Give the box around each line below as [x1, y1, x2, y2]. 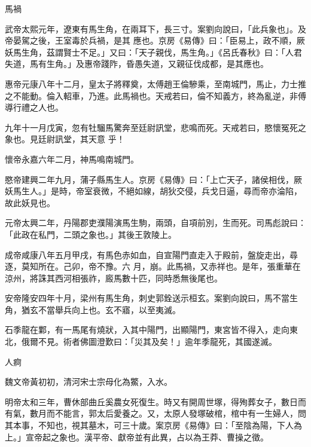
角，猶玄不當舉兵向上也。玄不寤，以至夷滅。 [5, 303, 181, 316]
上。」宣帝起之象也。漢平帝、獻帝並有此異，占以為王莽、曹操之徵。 [5, 430, 269, 443]
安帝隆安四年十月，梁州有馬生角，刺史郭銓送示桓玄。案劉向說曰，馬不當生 [5, 292, 298, 304]
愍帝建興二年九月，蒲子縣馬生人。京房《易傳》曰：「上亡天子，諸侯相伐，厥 [5, 173, 302, 185]
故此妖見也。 [5, 196, 55, 209]
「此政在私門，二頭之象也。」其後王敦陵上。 [5, 228, 176, 240]
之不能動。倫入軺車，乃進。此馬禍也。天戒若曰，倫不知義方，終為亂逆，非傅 [5, 89, 306, 102]
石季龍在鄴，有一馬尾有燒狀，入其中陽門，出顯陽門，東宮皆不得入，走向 [5, 323, 289, 336]
